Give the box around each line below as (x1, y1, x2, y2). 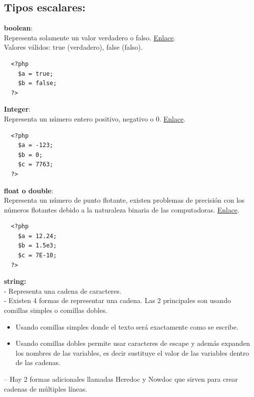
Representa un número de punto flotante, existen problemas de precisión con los (4, 195, 245, 205)
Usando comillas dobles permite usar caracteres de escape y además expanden (15, 338, 250, 348)
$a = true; (18, 70, 54, 77)
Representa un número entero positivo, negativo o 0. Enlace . (4, 113, 186, 123)
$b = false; (18, 80, 57, 87)
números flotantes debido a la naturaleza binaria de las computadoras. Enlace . (4, 204, 240, 214)
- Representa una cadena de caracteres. (4, 285, 121, 296)
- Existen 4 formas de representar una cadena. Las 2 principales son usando (4, 295, 231, 305)
